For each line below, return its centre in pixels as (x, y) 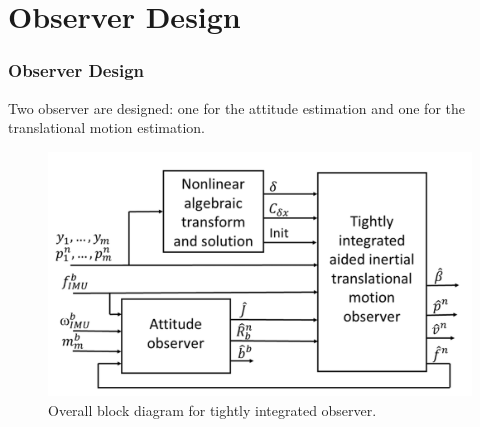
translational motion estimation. (106, 127)
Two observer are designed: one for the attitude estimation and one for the (236, 107)
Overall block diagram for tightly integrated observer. (212, 409)
